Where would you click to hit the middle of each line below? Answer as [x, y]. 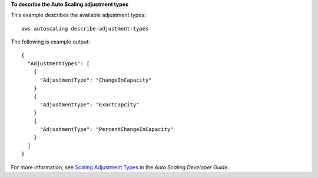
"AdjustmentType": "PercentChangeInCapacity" [107, 130]
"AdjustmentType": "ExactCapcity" [90, 105]
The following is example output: [51, 42]
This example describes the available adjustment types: [78, 15]
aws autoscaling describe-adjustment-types [85, 28]
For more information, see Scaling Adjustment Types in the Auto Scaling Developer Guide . [120, 167]
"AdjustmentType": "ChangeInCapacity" [96, 80]
